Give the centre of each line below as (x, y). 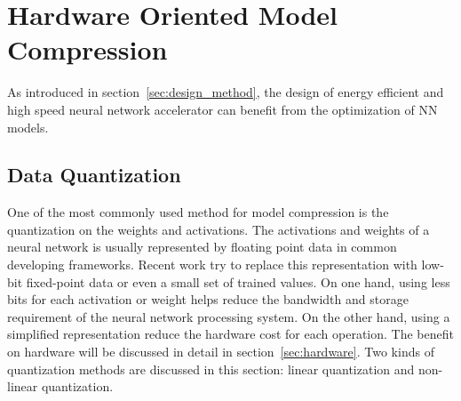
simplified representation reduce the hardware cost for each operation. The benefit (230, 334)
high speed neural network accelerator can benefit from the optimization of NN (223, 109)
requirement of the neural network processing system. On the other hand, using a (229, 316)
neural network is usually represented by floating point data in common (202, 247)
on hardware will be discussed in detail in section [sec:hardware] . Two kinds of (221, 352)
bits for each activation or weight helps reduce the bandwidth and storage (208, 299)
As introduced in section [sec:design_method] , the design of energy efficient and (226, 92)
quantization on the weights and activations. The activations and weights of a (219, 229)
